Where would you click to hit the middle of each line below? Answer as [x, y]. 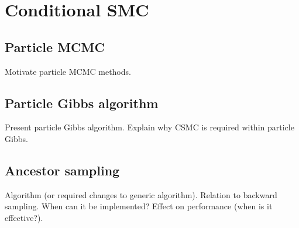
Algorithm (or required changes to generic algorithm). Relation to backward [141, 194]
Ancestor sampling [62, 170]
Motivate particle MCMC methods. [68, 71]
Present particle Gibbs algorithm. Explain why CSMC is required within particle [149, 127]
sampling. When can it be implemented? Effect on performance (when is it [139, 206]
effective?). [24, 217]
